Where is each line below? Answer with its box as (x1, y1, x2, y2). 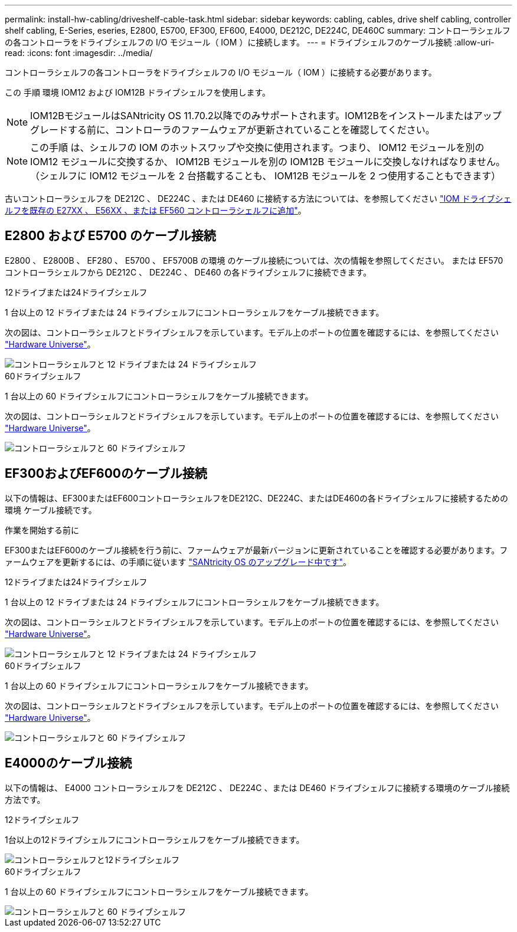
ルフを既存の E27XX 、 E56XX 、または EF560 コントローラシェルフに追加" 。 (5, 205, 306, 215)
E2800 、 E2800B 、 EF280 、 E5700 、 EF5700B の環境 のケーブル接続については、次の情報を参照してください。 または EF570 (5, 255, 503, 265)
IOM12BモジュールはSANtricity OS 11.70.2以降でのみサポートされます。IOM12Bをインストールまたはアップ (30, 110, 502, 122)
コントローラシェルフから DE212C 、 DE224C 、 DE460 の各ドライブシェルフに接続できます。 (5, 267, 372, 277)
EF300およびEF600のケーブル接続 (5, 466, 207, 481)
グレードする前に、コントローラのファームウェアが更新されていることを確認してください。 (30, 124, 435, 136)
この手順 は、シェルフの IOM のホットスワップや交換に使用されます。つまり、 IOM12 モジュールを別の (30, 142, 485, 153)
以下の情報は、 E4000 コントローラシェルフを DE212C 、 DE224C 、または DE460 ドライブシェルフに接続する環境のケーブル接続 (5, 782, 510, 793)
